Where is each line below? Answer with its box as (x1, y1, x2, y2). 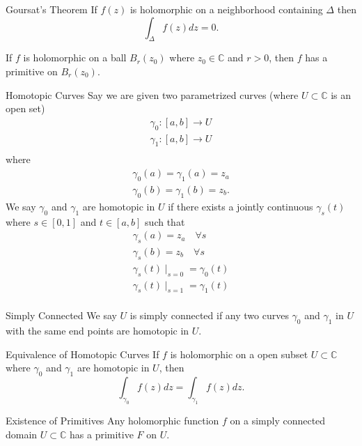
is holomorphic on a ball (23, 50, 127, 65)
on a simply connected (230, 413, 326, 427)
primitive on (6, 63, 58, 78)
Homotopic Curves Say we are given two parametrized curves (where (6, 87, 299, 102)
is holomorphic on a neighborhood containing (129, 2, 323, 16)
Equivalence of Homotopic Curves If (6, 346, 159, 361)
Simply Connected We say (6, 308, 117, 323)
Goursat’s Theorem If (6, 2, 97, 16)
